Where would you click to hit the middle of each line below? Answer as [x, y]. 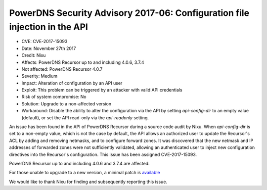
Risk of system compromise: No [54, 97]
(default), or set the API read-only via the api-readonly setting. [85, 118]
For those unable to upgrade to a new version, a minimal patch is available [85, 173]
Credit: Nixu [34, 55]
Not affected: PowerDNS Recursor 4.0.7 [62, 69]
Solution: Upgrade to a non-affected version [67, 103]
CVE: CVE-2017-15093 [44, 42]
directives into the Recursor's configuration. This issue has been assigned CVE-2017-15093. [103, 154]
